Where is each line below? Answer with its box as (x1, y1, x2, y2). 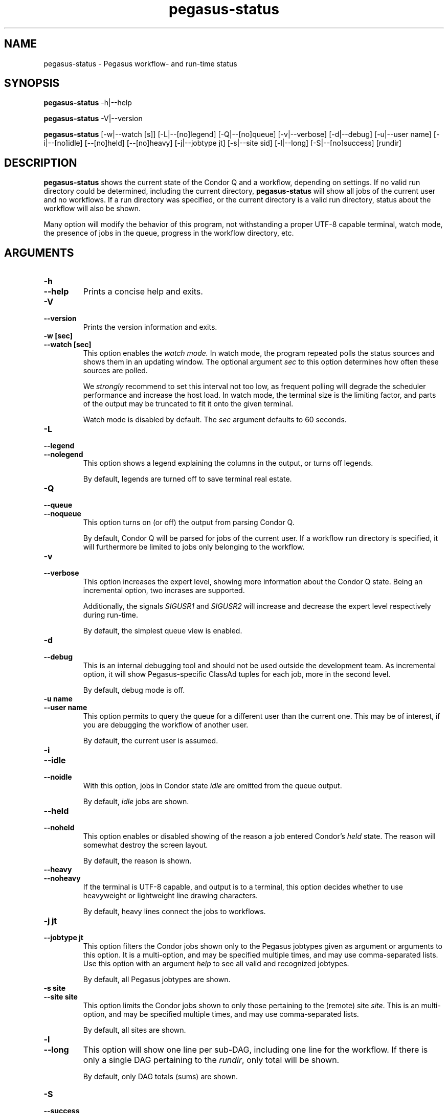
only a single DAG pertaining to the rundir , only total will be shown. (83, 1055, 340, 1065)
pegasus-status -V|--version (43, 114, 143, 123)
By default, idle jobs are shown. (83, 797, 189, 806)
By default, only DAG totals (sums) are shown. (83, 1072, 238, 1081)
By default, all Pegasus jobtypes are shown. (83, 975, 231, 984)
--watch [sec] (43, 340, 92, 349)
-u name (43, 694, 73, 703)
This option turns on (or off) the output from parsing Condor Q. (83, 518, 295, 527)
